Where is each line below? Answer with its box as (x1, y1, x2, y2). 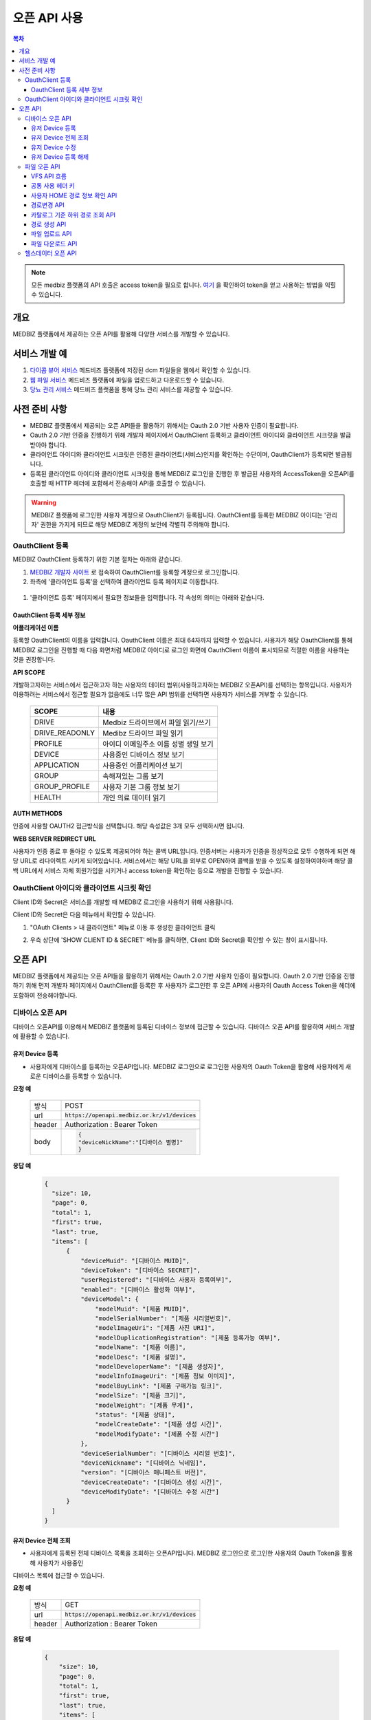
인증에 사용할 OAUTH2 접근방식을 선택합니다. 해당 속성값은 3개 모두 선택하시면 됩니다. (12, 822, 245, 830)
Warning (31, 498, 56, 506)
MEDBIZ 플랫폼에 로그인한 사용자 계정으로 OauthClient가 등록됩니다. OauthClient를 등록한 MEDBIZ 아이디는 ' (31, 510, 326, 519)
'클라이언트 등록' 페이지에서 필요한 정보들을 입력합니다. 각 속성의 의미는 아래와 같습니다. (30, 593, 265, 601)
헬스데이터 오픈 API (25, 249, 77, 257)
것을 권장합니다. (12, 656, 56, 664)
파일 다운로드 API (31, 239, 78, 248)
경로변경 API (31, 201, 65, 209)
